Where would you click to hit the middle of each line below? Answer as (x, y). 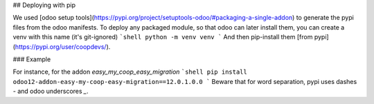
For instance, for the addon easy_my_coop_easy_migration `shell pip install (130, 72)
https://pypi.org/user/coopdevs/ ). (63, 46)
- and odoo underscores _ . (51, 91)
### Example (32, 59)
